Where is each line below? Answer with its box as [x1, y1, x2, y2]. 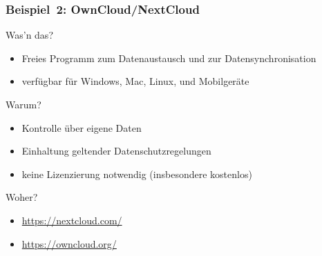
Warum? [6, 97, 41, 111]
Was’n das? [6, 28, 53, 42]
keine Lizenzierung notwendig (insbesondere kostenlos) [21, 166, 252, 181]
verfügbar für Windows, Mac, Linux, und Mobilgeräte [21, 74, 249, 88]
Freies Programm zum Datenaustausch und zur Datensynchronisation [21, 50, 316, 65]
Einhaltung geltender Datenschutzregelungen [21, 144, 211, 158]
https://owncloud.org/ [21, 236, 117, 250]
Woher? [6, 190, 38, 204]
